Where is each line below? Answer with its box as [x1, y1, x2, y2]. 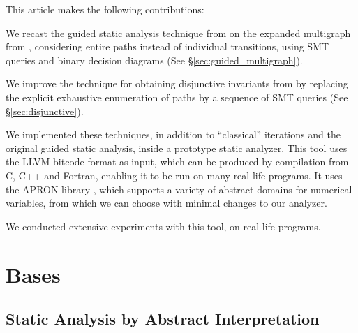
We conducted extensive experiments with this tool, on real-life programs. [6, 219, 321, 233]
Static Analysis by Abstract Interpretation [6, 308, 320, 330]
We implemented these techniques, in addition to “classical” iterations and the [6, 127, 341, 142]
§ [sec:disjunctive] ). [6, 103, 84, 118]
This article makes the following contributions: [6, 2, 204, 16]
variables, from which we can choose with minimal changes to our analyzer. [6, 195, 327, 210]
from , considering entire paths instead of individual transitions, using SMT [6, 39, 329, 54]
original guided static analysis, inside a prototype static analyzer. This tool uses [6, 140, 348, 155]
